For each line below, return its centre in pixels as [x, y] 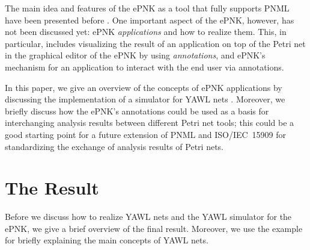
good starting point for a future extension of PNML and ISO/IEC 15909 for [146, 134]
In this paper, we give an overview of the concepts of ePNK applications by [144, 87]
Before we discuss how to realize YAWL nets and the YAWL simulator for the [148, 217]
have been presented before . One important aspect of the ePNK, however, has [150, 20]
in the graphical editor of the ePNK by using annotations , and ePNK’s [135, 55]
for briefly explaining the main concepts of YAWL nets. [107, 240]
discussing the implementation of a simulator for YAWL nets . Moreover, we [145, 99]
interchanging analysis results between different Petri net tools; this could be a [150, 123]
